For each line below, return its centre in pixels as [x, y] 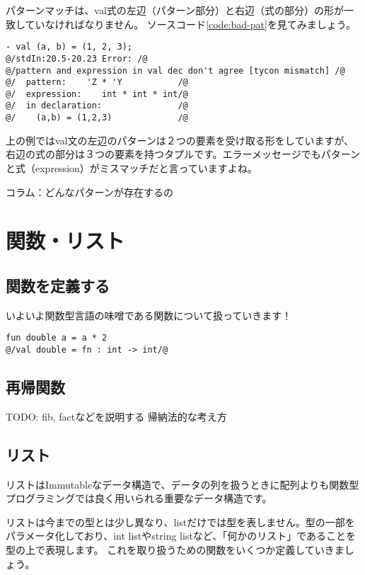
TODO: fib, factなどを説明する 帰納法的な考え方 [116, 416]
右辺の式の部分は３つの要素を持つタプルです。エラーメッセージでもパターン [183, 154]
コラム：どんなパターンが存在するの [89, 192]
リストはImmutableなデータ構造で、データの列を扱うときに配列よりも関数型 [182, 484]
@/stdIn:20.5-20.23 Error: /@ [77, 58]
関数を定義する [58, 285]
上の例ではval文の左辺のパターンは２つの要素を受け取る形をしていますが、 [180, 140]
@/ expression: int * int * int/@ [97, 94]
